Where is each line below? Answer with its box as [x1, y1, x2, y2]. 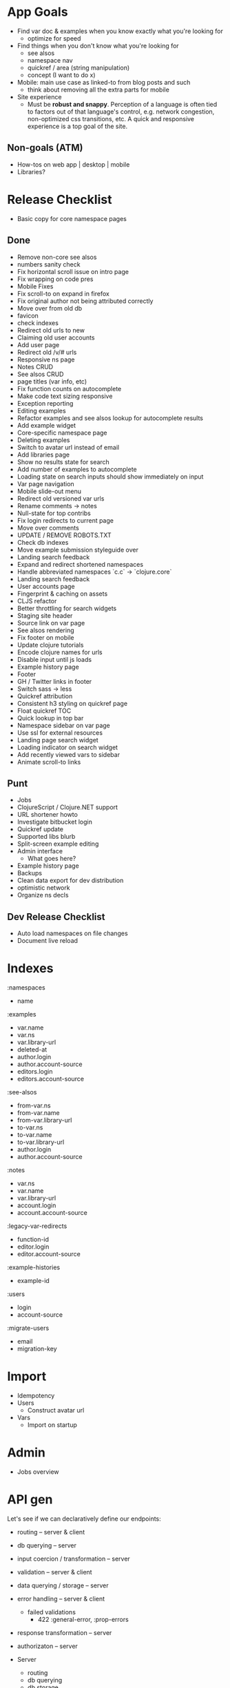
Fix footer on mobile [17, 633, 74, 641]
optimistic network [17, 884, 70, 892]
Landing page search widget [17, 736, 98, 744]
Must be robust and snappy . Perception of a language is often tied [27, 100, 218, 108]
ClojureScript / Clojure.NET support [17, 803, 118, 811]
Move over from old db [17, 304, 83, 312]
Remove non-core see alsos [17, 253, 97, 261]
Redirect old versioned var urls [17, 494, 105, 503]
